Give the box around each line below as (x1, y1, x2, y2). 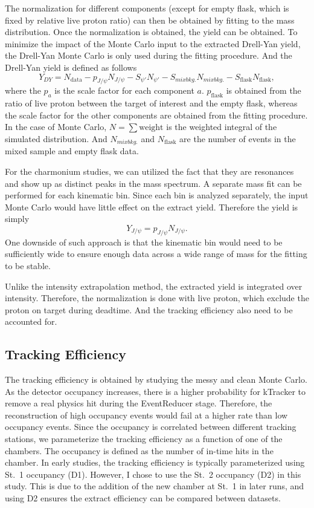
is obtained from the (226, 84, 301, 97)
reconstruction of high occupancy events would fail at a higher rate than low (5, 408, 288, 421)
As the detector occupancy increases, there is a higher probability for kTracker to (5, 385, 306, 397)
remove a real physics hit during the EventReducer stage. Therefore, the (5, 397, 272, 409)
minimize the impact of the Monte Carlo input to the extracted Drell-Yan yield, (5, 37, 301, 50)
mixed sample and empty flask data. (5, 145, 139, 157)
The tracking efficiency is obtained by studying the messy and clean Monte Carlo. (5, 373, 307, 386)
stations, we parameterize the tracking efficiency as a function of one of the (5, 432, 283, 445)
